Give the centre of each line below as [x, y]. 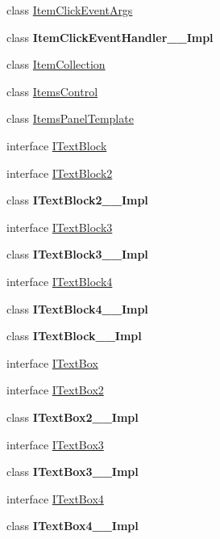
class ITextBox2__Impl [73, 417]
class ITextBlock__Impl [74, 336]
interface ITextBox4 [55, 498]
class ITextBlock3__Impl [77, 254]
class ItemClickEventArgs [70, 10]
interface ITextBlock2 [60, 173]
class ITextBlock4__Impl [77, 308]
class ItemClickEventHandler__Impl [110, 37]
